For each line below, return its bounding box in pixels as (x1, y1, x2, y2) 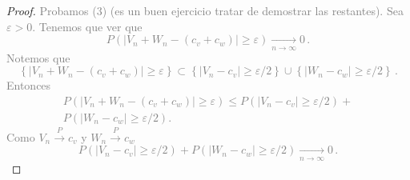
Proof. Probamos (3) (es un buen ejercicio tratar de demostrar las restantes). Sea (6, 2, 404, 18)
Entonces (6, 77, 51, 94)
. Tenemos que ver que (32, 18, 143, 34)
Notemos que (6, 49, 70, 66)
